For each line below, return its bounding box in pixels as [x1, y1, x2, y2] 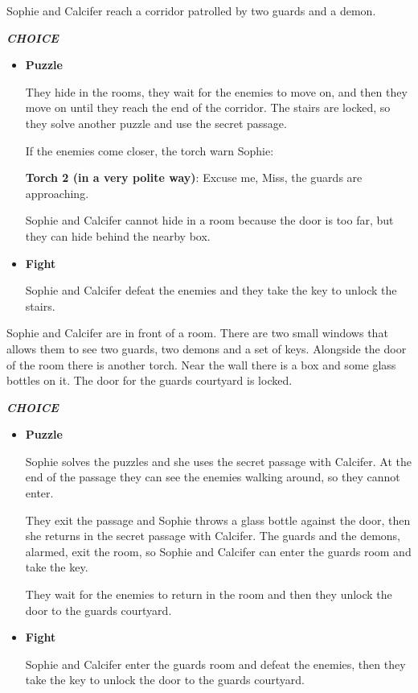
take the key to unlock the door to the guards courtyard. [25, 671, 305, 688]
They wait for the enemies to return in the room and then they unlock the [25, 586, 392, 603]
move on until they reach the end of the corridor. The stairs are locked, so [25, 99, 391, 116]
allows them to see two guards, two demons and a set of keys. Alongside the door [6, 340, 407, 357]
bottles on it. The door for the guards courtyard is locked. [6, 372, 293, 389]
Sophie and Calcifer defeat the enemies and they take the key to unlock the [25, 282, 397, 299]
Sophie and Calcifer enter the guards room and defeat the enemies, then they [25, 655, 406, 672]
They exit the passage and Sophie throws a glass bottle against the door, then [25, 511, 411, 528]
